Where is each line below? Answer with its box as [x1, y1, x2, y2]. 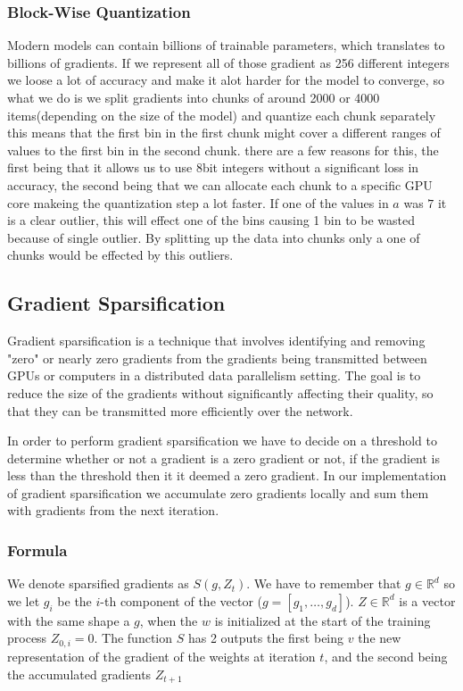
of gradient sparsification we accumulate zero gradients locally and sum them [7, 483, 429, 502]
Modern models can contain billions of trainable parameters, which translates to [7, 36, 445, 54]
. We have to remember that [246, 574, 401, 593]
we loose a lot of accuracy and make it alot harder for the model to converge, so [7, 71, 444, 89]
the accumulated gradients [7, 664, 152, 683]
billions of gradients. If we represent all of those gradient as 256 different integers [7, 53, 450, 71]
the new [358, 629, 401, 647]
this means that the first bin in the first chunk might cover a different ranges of [7, 123, 441, 142]
